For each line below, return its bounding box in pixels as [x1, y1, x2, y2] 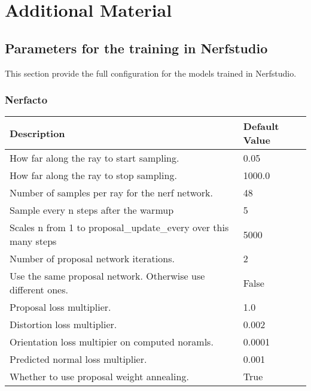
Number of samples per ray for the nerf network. [10, 186, 214, 200]
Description [10, 126, 65, 140]
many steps [10, 234, 57, 248]
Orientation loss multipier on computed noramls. [10, 335, 214, 349]
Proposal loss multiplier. [10, 300, 111, 314]
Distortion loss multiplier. [10, 317, 117, 332]
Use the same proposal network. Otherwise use [10, 269, 205, 283]
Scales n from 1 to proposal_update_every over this [10, 220, 229, 235]
